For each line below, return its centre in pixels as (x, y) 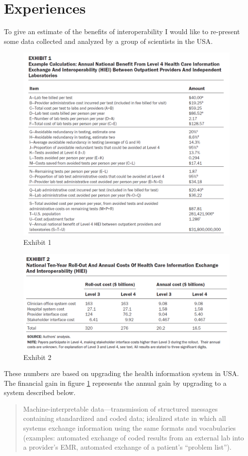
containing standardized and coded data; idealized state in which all (124, 418)
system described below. (40, 392)
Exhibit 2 (37, 357)
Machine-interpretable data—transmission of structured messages (120, 408)
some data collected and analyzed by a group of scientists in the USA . (108, 41)
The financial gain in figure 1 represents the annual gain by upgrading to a (115, 383)
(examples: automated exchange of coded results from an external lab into (133, 437)
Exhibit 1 (37, 242)
